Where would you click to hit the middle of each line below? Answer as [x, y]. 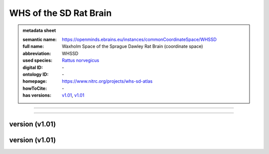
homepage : [35, 81]
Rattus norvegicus [81, 60]
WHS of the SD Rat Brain [61, 13]
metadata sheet [39, 30]
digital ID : [33, 67]
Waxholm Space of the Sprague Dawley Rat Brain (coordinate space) [133, 46]
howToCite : [35, 88]
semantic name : [40, 39]
